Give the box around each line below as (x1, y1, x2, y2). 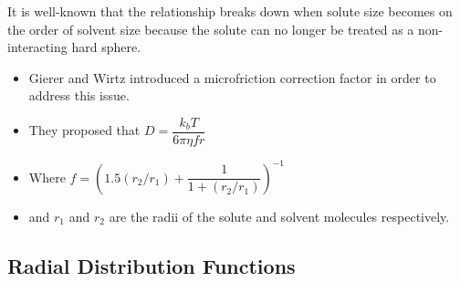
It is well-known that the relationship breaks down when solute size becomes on (7, 2, 453, 20)
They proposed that (28, 120, 141, 140)
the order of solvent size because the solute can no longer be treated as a (7, 19, 414, 38)
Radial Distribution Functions (7, 251, 296, 279)
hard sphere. (71, 37, 141, 57)
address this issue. (28, 86, 130, 105)
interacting (7, 37, 68, 57)
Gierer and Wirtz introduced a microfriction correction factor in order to (28, 68, 436, 87)
